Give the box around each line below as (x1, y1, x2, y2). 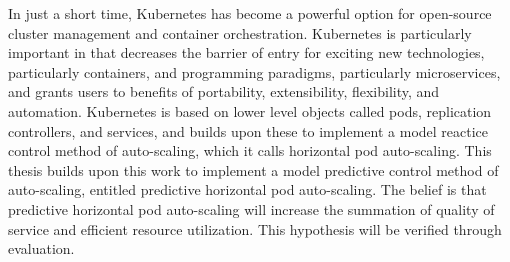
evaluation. (8, 238, 75, 259)
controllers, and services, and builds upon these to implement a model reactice (8, 120, 489, 141)
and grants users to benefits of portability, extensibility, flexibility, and (8, 81, 440, 102)
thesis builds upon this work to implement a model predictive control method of (8, 159, 499, 180)
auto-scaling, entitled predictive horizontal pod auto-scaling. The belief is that (8, 179, 487, 200)
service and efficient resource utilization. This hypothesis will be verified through (8, 218, 502, 239)
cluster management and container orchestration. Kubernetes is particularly (8, 22, 472, 43)
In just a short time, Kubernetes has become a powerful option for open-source (8, 3, 492, 23)
